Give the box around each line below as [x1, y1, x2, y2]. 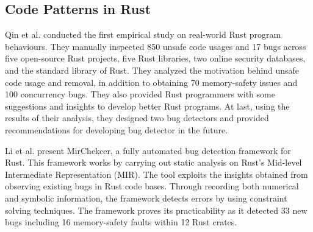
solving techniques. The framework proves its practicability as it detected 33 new [5, 203, 308, 216]
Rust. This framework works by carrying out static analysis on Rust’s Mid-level [5, 156, 302, 169]
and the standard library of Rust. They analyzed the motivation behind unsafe [5, 63, 300, 76]
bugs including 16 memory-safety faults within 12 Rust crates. [5, 216, 237, 228]
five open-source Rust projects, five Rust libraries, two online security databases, [5, 52, 306, 65]
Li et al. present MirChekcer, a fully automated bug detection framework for [5, 144, 291, 156]
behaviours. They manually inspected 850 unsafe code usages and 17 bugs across [5, 40, 306, 52]
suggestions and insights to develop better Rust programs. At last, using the [5, 99, 290, 112]
